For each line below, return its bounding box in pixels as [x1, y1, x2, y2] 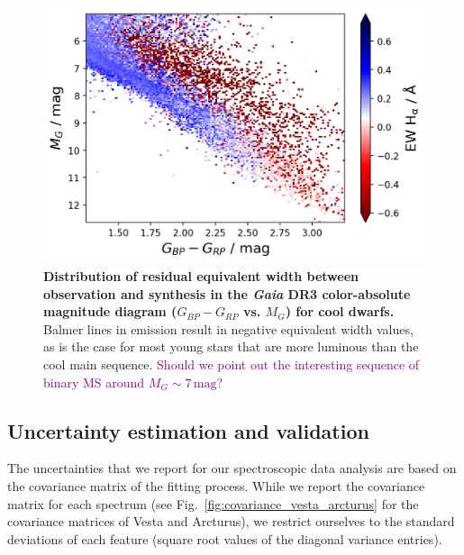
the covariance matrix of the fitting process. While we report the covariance [7, 477, 425, 495]
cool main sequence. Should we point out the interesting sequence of [43, 355, 420, 374]
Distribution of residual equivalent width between [43, 267, 359, 286]
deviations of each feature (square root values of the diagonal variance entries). [7, 529, 442, 548]
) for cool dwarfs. [285, 302, 395, 321]
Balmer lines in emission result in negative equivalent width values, [43, 319, 414, 338]
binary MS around [43, 372, 145, 391]
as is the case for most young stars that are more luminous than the [43, 337, 419, 356]
